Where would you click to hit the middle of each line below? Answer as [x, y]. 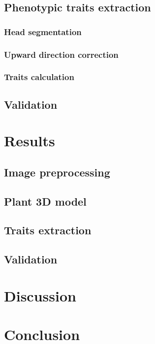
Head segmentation [43, 31]
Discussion [40, 295]
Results [30, 141]
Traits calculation [39, 77]
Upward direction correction [61, 54]
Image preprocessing [57, 172]
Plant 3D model [45, 201]
